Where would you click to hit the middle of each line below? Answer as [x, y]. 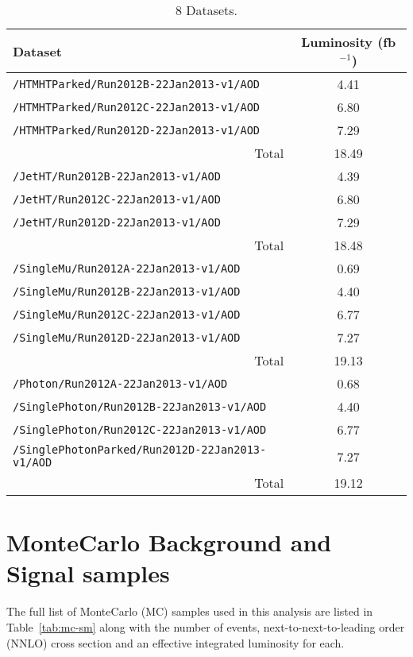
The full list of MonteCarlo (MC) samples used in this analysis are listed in [190, 611]
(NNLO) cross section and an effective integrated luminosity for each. [176, 642]
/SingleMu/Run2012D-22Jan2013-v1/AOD [127, 337]
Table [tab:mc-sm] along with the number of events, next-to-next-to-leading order [206, 626]
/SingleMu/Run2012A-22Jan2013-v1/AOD [127, 268]
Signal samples [88, 573]
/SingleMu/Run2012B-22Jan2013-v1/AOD [127, 291]
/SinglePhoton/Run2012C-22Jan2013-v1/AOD [140, 429]
